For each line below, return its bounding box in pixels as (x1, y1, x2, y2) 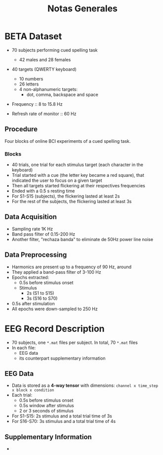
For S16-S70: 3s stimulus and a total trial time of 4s (11, 418, 116, 424)
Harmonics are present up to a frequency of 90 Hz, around (11, 264, 132, 270)
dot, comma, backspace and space (26, 91, 98, 97)
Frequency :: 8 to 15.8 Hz (11, 101, 63, 107)
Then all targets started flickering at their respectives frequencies (11, 183, 145, 189)
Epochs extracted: (11, 274, 49, 280)
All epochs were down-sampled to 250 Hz (11, 306, 98, 312)
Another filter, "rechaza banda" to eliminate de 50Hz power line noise (11, 236, 154, 242)
